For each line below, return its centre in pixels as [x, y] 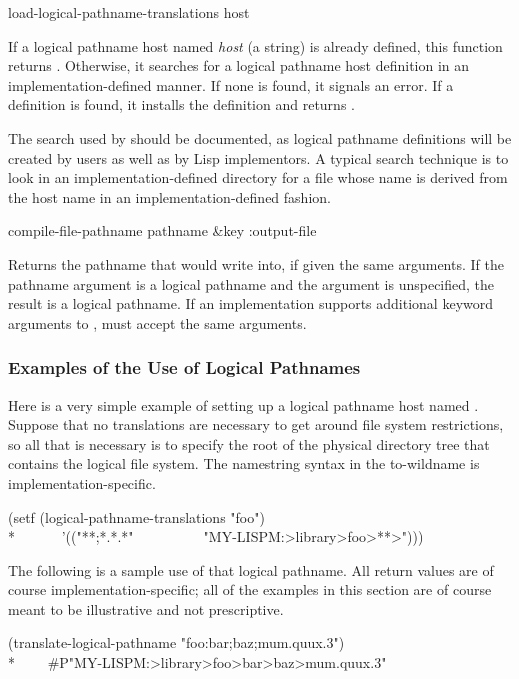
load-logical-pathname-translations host [129, 12]
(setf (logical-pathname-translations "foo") [136, 516]
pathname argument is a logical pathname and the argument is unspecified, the [251, 283]
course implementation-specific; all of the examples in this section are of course [250, 589]
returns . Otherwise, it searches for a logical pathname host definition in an [239, 65]
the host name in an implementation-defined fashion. [169, 196]
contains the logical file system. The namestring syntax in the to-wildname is [244, 463]
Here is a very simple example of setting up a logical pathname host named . [243, 404]
